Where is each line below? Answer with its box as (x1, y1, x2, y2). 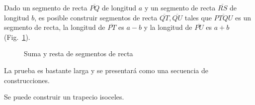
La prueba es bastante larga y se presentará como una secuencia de (4, 65, 208, 75)
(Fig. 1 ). (4, 31, 30, 42)
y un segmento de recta (144, 2, 216, 12)
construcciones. (4, 75, 50, 85)
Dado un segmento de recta (4, 2, 87, 12)
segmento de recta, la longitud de (4, 22, 105, 32)
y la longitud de (144, 22, 192, 32)
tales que (184, 12, 212, 22)
